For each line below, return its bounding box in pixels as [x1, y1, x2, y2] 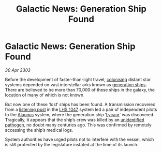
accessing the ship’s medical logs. [5, 127, 74, 133]
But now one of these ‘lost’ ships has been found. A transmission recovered [5, 101, 156, 107]
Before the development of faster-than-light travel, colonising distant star [5, 76, 151, 82]
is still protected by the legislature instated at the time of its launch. [5, 141, 139, 147]
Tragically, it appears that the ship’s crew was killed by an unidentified [5, 117, 145, 122]
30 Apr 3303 [5, 67, 30, 73]
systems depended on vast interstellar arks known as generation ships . [5, 81, 147, 88]
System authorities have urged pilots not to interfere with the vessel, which [5, 137, 154, 142]
